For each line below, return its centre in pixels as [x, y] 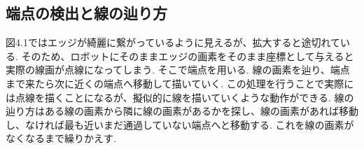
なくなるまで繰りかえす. [61, 138]
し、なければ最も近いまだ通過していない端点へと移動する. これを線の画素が [180, 124]
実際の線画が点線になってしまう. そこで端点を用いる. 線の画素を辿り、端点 [178, 70]
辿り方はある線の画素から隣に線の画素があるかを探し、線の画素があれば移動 [182, 111]
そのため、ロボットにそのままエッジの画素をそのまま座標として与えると [188, 56]
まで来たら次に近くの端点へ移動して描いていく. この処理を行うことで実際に [180, 83]
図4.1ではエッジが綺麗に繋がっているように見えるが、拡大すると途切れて [173, 42]
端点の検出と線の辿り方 [86, 13]
